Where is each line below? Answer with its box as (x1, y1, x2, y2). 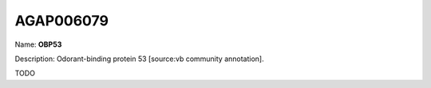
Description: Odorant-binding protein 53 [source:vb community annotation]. (14, 54, 264, 63)
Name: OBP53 (14, 40, 62, 49)
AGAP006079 (14, 12, 109, 29)
